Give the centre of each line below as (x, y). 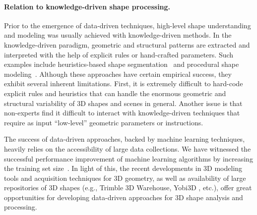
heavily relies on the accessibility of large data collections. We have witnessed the (128, 148)
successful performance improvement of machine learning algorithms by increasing (128, 158)
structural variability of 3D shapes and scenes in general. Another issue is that (123, 103)
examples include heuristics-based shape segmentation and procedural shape (122, 64)
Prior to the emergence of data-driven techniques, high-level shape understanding (128, 25)
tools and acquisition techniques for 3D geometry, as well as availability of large (125, 178)
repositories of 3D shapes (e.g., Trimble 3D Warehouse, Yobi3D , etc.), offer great (128, 188)
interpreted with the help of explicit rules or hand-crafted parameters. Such (119, 54)
